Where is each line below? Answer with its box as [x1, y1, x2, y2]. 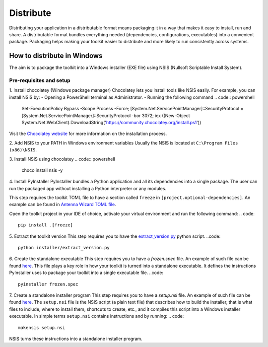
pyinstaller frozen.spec [18, 281, 78, 287]
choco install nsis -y [21, 167, 63, 173]
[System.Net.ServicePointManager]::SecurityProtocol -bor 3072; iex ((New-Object [21, 112, 191, 119]
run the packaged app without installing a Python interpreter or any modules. [9, 185, 166, 191]
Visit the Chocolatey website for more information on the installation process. [9, 131, 167, 137]
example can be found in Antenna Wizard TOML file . [9, 202, 116, 208]
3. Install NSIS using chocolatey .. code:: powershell [9, 156, 115, 162]
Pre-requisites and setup [9, 77, 70, 84]
